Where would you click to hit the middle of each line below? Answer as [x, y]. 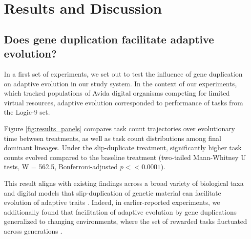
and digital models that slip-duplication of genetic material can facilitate [113, 192]
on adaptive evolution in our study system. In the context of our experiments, [120, 83]
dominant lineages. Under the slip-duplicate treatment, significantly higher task [123, 148]
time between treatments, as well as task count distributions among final [113, 138]
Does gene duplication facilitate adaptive [109, 39]
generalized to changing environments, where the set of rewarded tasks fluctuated [125, 221]
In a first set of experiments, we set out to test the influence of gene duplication [123, 73]
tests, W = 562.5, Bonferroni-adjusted [61, 167]
